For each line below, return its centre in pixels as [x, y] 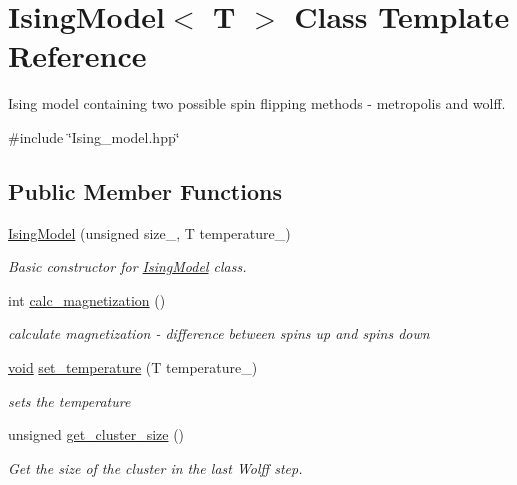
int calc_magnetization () [87, 299]
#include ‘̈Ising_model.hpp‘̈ [94, 136]
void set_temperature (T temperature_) [133, 367]
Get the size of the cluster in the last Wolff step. [155, 467]
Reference [77, 55]
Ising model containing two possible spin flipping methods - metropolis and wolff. [257, 103]
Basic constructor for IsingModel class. [127, 266]
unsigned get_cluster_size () [96, 434]
